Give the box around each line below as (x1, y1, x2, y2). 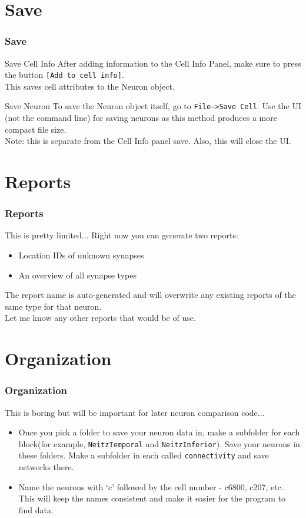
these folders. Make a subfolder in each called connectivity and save (18, 449, 269, 461)
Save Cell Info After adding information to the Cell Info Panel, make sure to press (5, 57, 301, 69)
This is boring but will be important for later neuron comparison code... (5, 406, 265, 418)
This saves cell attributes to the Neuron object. (5, 80, 175, 92)
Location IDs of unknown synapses (18, 249, 144, 261)
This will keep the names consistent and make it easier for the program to (18, 492, 285, 504)
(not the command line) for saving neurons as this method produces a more (5, 112, 277, 124)
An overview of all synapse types (18, 268, 137, 281)
